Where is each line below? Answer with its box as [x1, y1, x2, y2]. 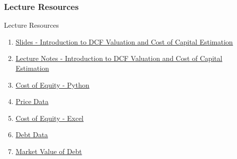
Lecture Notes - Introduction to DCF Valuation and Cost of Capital [15, 53, 223, 63]
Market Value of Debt [15, 146, 82, 156]
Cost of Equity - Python [15, 79, 90, 90]
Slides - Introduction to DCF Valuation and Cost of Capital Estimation [15, 36, 233, 47]
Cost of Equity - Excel [15, 112, 84, 123]
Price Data [15, 96, 48, 106]
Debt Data [15, 129, 48, 140]
